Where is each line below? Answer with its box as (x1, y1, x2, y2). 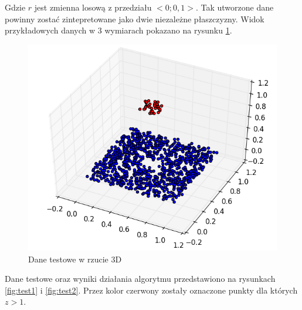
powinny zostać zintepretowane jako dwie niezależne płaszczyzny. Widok (5, 12, 264, 25)
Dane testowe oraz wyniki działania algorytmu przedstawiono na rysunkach (5, 272, 276, 285)
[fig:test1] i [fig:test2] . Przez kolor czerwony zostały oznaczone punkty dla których (5, 284, 298, 296)
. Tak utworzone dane (195, 1, 274, 13)
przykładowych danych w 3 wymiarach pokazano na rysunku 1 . (5, 24, 232, 36)
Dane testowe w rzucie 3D (28, 252, 122, 265)
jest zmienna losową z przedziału (34, 1, 152, 13)
